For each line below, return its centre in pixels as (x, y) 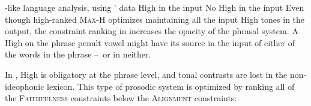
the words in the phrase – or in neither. (78, 54)
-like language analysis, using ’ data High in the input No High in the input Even (155, 7)
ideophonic (25, 86)
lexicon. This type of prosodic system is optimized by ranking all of (171, 86)
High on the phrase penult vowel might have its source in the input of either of (150, 42)
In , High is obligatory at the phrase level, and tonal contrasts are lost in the (146, 74)
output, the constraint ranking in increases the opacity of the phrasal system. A (152, 31)
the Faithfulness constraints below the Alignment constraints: (121, 98)
